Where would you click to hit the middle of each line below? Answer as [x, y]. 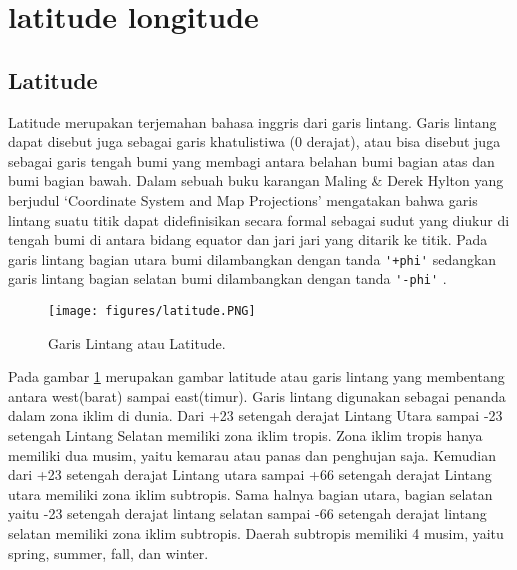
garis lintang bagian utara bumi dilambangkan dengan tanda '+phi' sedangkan [252, 258]
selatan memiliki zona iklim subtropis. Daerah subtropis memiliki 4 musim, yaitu [256, 533]
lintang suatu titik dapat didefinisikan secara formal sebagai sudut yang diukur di [259, 219]
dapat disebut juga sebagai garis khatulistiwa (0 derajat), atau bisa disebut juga [254, 141]
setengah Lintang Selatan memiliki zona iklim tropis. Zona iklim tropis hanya [245, 435]
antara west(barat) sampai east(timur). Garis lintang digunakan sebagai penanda [257, 395]
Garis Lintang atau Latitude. [137, 342]
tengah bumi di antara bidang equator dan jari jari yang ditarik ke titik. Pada [248, 239]
